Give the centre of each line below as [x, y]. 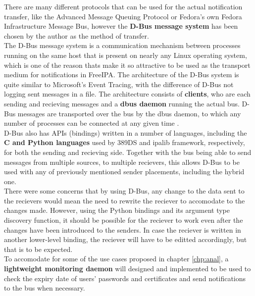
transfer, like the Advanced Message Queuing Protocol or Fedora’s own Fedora [123, 16]
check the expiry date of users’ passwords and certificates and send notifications [125, 278]
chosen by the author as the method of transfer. [76, 35]
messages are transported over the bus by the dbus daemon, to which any [129, 113]
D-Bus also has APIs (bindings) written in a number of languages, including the [126, 132]
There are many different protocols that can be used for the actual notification [123, 6]
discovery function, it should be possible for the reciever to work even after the [124, 220]
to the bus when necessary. [45, 288]
